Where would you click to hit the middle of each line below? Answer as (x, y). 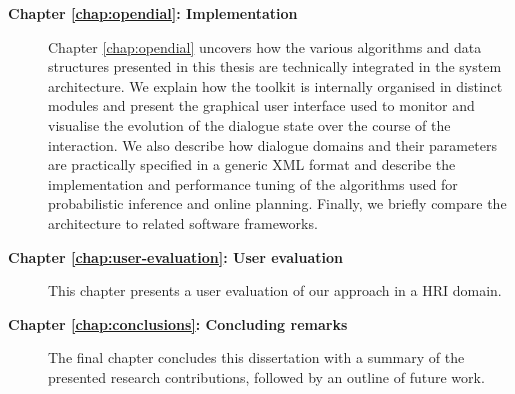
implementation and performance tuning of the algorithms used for (253, 183)
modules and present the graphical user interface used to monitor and (261, 105)
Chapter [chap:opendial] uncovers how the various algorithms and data (265, 46)
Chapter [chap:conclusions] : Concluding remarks (178, 323)
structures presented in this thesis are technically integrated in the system (275, 66)
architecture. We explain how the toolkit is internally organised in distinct (275, 85)
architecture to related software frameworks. (183, 222)
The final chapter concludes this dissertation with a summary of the (256, 357)
